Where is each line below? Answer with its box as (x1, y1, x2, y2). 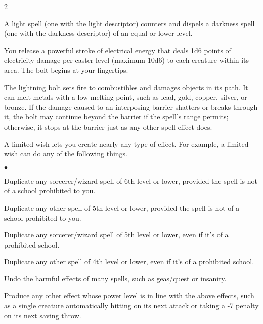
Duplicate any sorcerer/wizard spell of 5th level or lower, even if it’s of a (4, 229, 229, 240)
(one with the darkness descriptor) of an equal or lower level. (4, 28, 193, 38)
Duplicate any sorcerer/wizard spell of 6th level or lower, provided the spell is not (4, 175, 257, 186)
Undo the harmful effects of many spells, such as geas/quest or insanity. (4, 273, 227, 283)
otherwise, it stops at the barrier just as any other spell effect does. (4, 121, 212, 132)
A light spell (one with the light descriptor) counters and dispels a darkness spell (4, 18, 255, 28)
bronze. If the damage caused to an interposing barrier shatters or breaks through (4, 101, 258, 112)
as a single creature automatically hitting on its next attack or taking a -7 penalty (4, 300, 259, 311)
